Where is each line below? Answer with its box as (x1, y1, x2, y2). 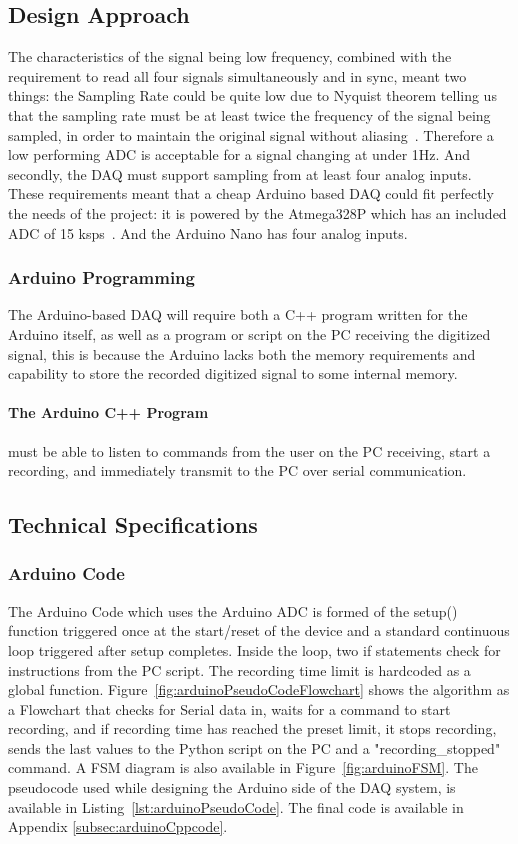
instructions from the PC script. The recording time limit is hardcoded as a (8, 659, 471, 680)
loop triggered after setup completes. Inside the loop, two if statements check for (8, 639, 501, 660)
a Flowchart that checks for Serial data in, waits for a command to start (8, 698, 451, 719)
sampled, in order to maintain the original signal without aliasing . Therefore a (8, 124, 494, 145)
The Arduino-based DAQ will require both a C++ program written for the (8, 304, 468, 325)
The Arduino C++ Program (8, 402, 209, 423)
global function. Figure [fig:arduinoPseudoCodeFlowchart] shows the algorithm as (8, 679, 510, 700)
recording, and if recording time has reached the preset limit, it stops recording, (8, 718, 497, 739)
